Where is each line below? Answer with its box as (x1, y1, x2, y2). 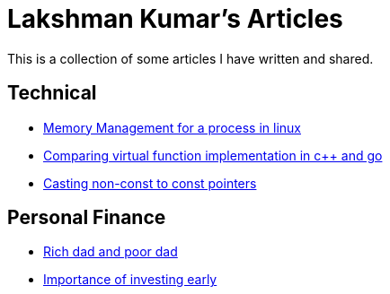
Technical (7, 82, 97, 105)
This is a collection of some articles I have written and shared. (7, 50, 374, 66)
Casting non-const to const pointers (43, 175, 257, 191)
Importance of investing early (43, 272, 217, 288)
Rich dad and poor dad (43, 244, 178, 260)
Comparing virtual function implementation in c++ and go (43, 147, 383, 163)
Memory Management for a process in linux (43, 119, 301, 135)
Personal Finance (7, 206, 166, 229)
